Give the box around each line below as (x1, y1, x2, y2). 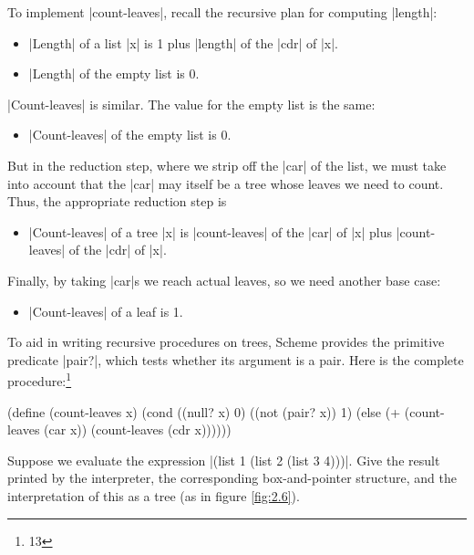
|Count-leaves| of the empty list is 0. (28, 125, 232, 144)
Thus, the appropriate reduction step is (7, 192, 227, 211)
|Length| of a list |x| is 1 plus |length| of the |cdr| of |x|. (28, 33, 339, 52)
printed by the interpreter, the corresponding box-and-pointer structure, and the (7, 468, 457, 487)
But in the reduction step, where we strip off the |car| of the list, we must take (7, 155, 447, 174)
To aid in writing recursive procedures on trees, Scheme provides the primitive (7, 332, 445, 351)
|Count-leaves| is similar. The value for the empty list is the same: (7, 94, 376, 113)
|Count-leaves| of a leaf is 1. (28, 301, 183, 320)
